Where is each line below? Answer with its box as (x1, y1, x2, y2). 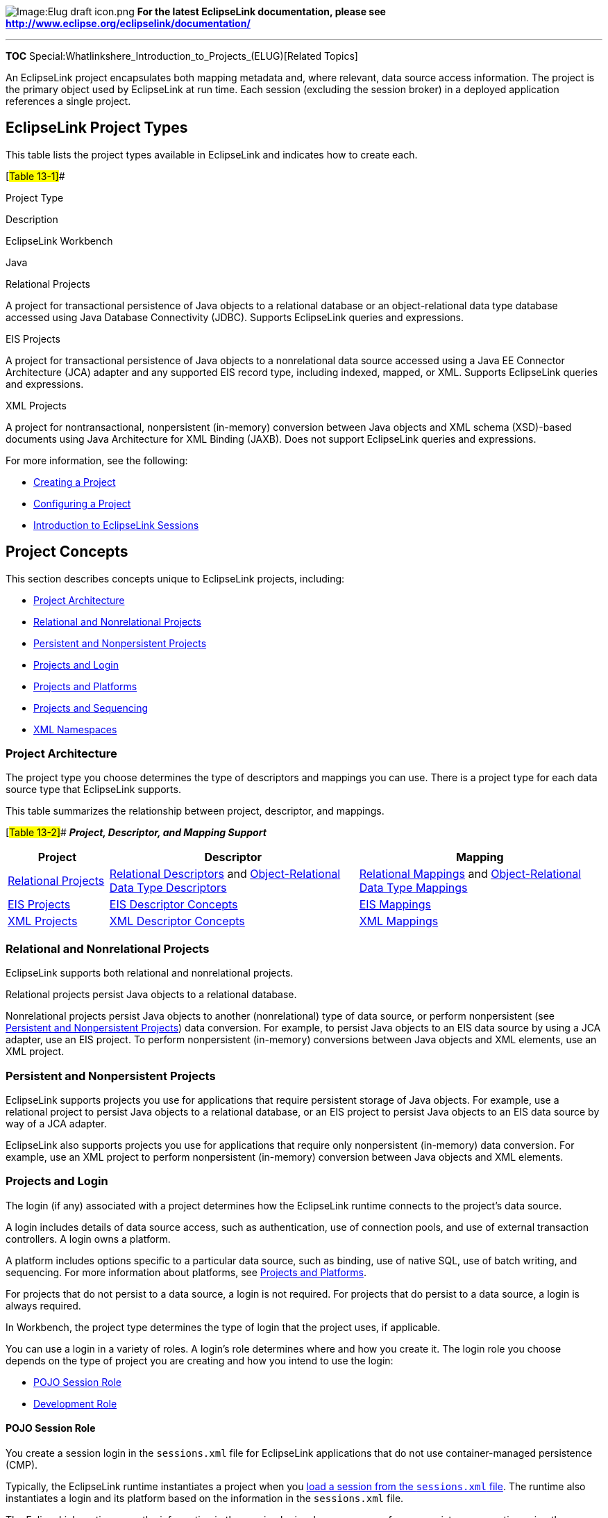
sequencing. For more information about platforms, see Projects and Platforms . (6, 1266, 366, 1278)
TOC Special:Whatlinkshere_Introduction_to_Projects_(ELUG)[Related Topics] (6, 50, 358, 62)
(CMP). (6, 1458, 38, 1471)
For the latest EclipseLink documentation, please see (137, 6, 386, 17)
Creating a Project (33, 475, 116, 488)
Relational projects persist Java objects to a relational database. (6, 988, 297, 1001)
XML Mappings (359, 914, 439, 929)
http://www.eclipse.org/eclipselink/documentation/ (6, 17, 251, 29)
